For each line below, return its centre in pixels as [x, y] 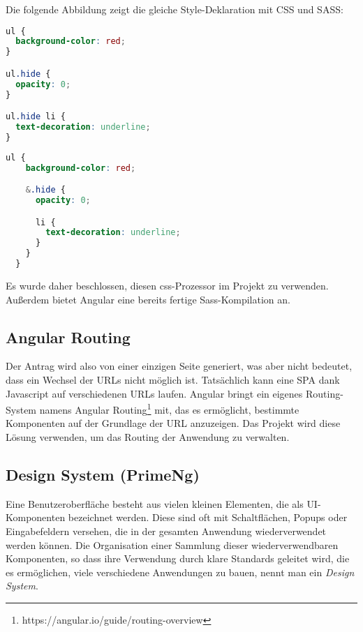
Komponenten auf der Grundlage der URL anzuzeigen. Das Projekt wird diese [173, 423]
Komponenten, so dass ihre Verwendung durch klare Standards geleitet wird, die [178, 558]
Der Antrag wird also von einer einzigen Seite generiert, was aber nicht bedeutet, [179, 366]
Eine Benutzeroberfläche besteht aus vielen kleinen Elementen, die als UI [162, 503]
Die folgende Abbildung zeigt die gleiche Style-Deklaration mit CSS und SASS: [175, 9]
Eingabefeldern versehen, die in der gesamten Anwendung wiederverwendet [166, 531]
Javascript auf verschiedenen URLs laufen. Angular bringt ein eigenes [154, 393]
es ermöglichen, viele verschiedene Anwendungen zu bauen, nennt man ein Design [180, 572]
